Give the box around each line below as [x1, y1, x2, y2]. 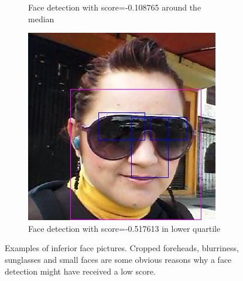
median [28, 12, 54, 25]
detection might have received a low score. [5, 265, 156, 277]
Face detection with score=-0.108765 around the [28, 1, 201, 13]
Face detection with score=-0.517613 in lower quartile [28, 222, 221, 234]
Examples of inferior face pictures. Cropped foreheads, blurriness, [5, 242, 239, 254]
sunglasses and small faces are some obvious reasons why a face [5, 253, 232, 265]
